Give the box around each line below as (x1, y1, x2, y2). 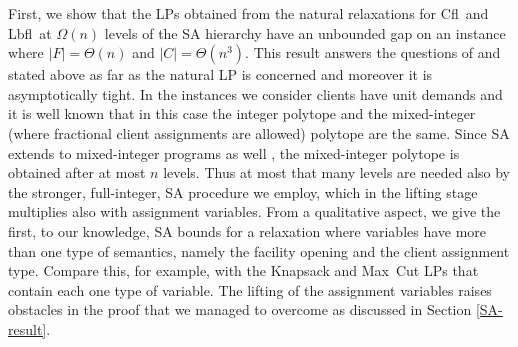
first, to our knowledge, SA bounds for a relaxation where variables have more (8, 220, 487, 241)
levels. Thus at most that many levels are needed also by (163, 162, 510, 183)
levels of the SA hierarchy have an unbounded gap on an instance (104, 22, 506, 43)
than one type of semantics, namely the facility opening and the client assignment (8, 240, 510, 261)
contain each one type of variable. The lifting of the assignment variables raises (8, 279, 492, 300)
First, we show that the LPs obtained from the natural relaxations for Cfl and (8, 3, 489, 23)
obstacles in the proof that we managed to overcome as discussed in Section (8, 299, 472, 320)
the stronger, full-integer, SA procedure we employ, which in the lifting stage (8, 181, 478, 202)
